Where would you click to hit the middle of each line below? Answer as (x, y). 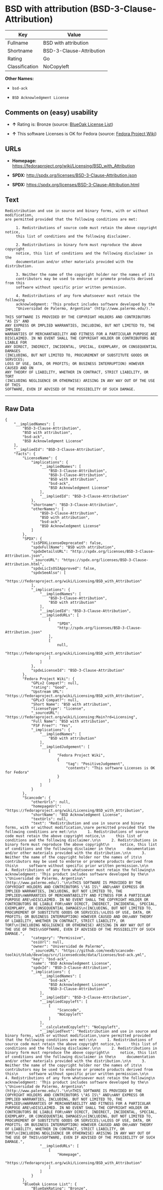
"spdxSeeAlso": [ (49, 573)
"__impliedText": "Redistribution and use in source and (98, 1032)
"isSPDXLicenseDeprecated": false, (67, 543)
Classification (23, 66)
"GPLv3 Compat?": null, (55, 700)
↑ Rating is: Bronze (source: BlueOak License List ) (63, 124)
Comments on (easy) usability (51, 113)
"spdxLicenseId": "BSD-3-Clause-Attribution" (78, 671)
